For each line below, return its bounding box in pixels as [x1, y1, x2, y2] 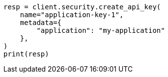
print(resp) [3, 50, 49, 58]
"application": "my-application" [36, 26, 165, 34]
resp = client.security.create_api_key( [3, 3, 161, 11]
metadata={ [20, 19, 62, 26]
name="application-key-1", [20, 11, 124, 19]
